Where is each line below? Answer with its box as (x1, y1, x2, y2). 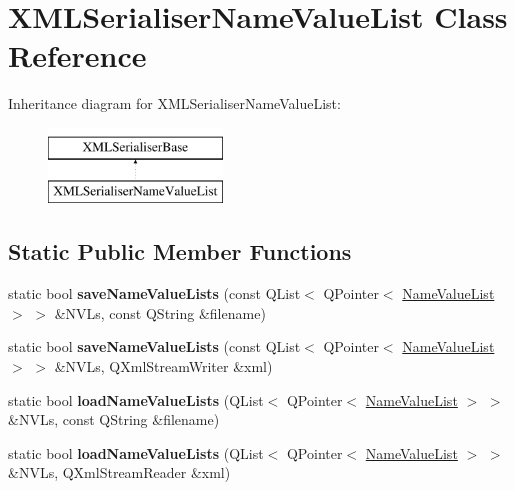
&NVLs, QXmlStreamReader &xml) (8, 462, 231, 483)
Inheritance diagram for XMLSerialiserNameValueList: (8, 93, 341, 114)
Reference (8, 35, 147, 76)
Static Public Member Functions (8, 236, 352, 267)
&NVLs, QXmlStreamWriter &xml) (54, 356, 273, 377)
